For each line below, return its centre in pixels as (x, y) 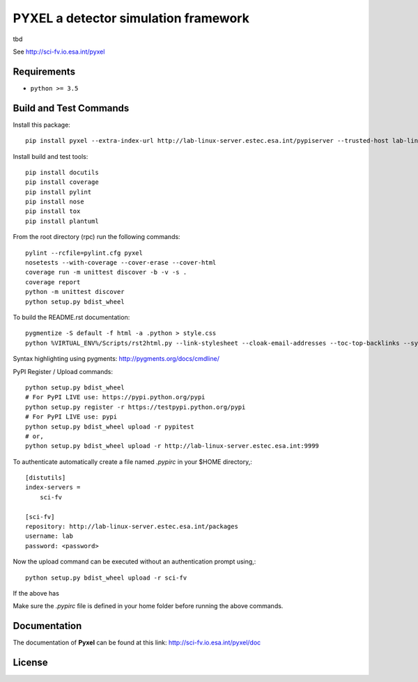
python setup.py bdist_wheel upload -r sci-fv (106, 578)
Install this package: (42, 125)
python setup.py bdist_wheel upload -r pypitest (110, 426)
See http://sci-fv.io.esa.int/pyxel (59, 52)
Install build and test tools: (51, 156)
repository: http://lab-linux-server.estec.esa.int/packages (132, 527)
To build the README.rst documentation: (71, 317)
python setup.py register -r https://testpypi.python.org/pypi (136, 407)
